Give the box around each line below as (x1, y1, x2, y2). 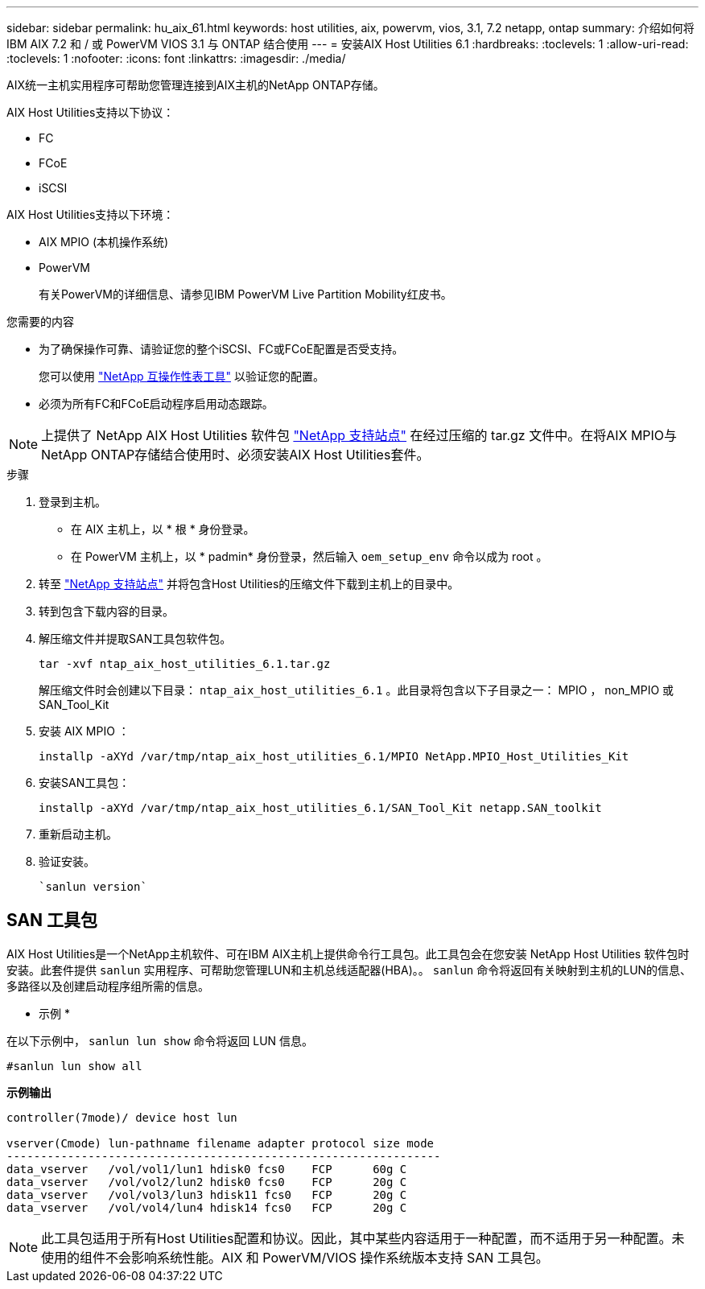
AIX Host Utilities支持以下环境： (6, 208, 175, 221)
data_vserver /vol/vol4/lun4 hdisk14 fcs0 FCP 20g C (6, 1200, 407, 1214)
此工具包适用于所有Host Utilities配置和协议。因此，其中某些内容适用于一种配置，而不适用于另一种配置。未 (41, 1229, 685, 1246)
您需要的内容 (6, 315, 74, 328)
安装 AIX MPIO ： (39, 724, 130, 738)
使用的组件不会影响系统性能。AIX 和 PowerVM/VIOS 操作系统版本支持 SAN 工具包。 (41, 1249, 549, 1266)
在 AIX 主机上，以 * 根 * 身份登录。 (71, 522, 255, 536)
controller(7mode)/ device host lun (6, 1110, 237, 1124)
